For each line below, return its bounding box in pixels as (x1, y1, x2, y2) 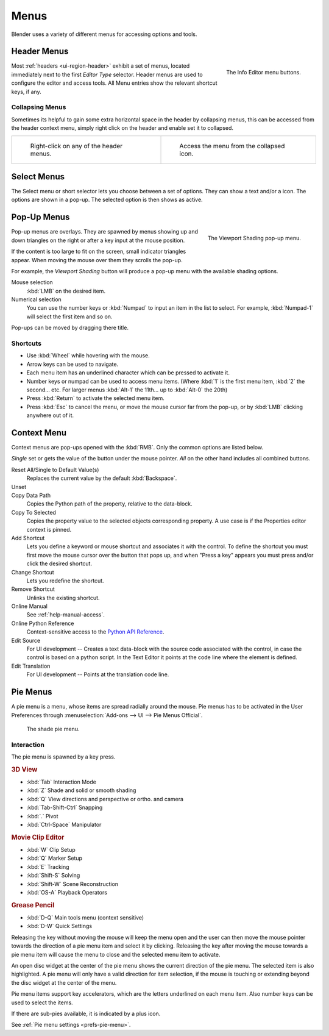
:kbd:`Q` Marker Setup (26, 854, 82, 862)
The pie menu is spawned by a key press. (11, 753, 116, 760)
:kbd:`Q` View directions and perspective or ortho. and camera (26, 795, 184, 802)
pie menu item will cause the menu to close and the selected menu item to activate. (11, 951, 221, 958)
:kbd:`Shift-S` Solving (26, 872, 80, 879)
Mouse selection (11, 279, 53, 286)
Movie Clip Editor (11, 833, 65, 841)
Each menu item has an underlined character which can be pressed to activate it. (26, 369, 230, 376)
